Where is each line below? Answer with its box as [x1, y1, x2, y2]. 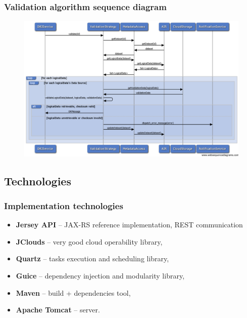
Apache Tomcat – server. [16, 304, 100, 315]
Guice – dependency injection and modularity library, [16, 270, 185, 281]
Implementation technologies [4, 200, 123, 212]
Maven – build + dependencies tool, [16, 287, 131, 298]
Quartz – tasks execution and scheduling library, [16, 253, 169, 264]
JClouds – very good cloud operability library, [16, 236, 163, 247]
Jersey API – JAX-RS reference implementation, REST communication [16, 219, 243, 230]
